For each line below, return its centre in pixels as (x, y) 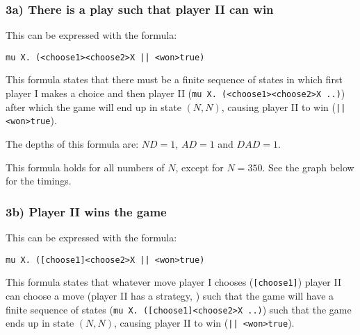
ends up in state (40, 323)
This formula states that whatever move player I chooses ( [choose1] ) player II (173, 282)
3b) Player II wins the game (86, 211)
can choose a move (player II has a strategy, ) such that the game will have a (170, 295)
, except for (199, 167)
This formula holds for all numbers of (85, 167)
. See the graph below (308, 167)
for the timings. (39, 181)
